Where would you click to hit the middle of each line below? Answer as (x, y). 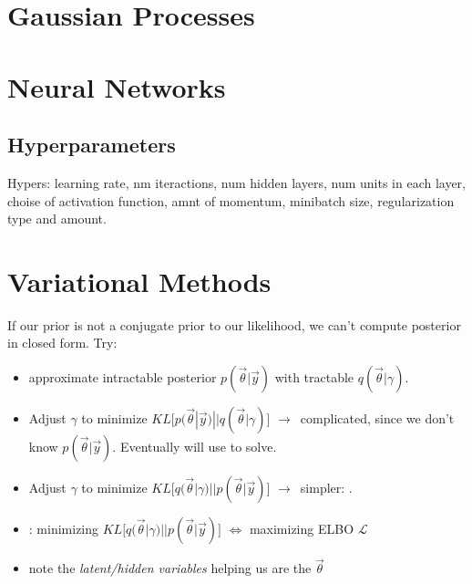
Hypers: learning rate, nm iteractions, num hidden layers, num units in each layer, (237, 182)
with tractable (314, 377)
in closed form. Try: (62, 343)
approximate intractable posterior (123, 377)
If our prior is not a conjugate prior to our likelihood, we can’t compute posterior (234, 324)
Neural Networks (117, 86)
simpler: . (326, 488)
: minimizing (64, 529)
